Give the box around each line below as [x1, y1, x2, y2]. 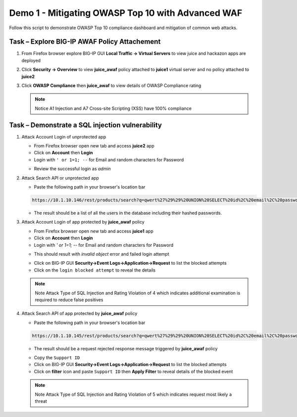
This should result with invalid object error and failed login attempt [34, 251, 169, 257]
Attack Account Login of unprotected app [21, 134, 106, 139]
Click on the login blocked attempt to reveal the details [34, 267, 156, 273]
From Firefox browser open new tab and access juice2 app [34, 143, 154, 149]
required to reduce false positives [35, 297, 103, 303]
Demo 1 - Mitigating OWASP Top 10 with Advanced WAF [9, 7, 243, 18]
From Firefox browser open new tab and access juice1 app [34, 228, 153, 234]
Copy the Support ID [34, 355, 80, 361]
